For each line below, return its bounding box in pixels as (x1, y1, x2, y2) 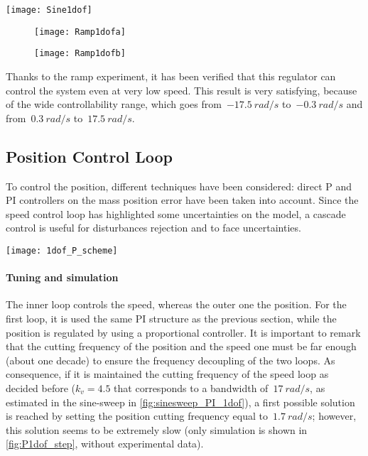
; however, (312, 408, 357, 423)
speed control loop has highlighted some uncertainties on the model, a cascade (6, 206, 346, 221)
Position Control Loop (6, 145, 173, 167)
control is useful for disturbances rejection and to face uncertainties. (6, 220, 301, 235)
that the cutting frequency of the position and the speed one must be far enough (6, 339, 357, 354)
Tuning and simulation (6, 270, 119, 285)
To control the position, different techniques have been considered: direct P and (6, 178, 352, 193)
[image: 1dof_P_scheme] (6, 245, 118, 256)
